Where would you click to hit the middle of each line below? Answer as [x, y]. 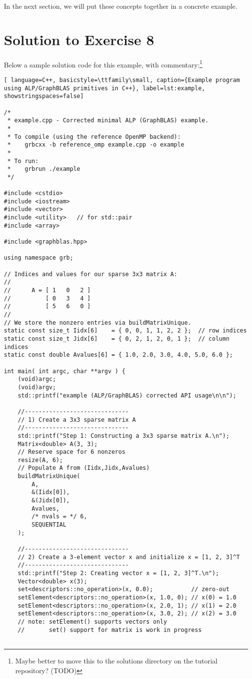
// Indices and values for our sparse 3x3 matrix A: [91, 274]
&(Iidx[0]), [51, 492]
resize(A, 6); [40, 460]
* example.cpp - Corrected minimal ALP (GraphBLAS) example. [108, 121]
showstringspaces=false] [44, 96]
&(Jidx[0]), [51, 501]
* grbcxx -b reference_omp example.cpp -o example [96, 145]
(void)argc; [37, 379]
